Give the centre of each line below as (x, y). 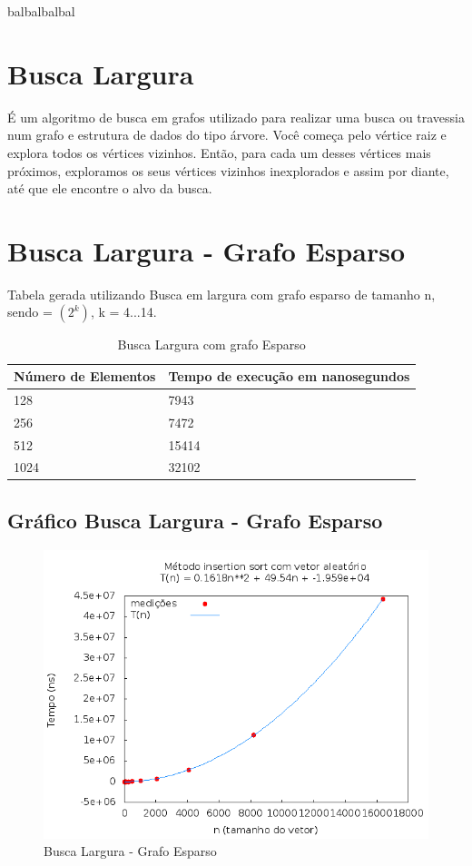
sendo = (30, 312)
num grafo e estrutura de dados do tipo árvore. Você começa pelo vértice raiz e (227, 135)
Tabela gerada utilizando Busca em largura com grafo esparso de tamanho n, (221, 294)
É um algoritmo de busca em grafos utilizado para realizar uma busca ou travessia (236, 117)
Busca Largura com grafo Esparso (211, 344)
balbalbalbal (41, 11)
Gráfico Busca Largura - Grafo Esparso (195, 520)
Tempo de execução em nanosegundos (289, 376)
